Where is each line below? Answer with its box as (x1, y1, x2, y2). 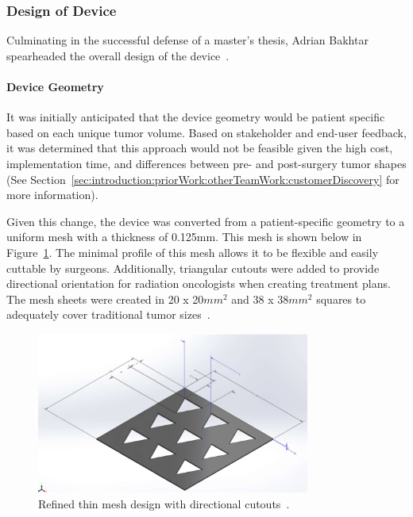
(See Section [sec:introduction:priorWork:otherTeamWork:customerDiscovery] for (6, 170, 399, 187)
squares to (316, 290, 366, 307)
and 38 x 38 (231, 290, 289, 307)
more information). (6, 186, 98, 203)
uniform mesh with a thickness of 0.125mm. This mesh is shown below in (6, 228, 362, 245)
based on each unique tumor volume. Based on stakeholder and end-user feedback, (6, 124, 407, 140)
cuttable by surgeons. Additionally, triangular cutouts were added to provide (6, 259, 380, 276)
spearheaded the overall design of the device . (6, 47, 230, 63)
